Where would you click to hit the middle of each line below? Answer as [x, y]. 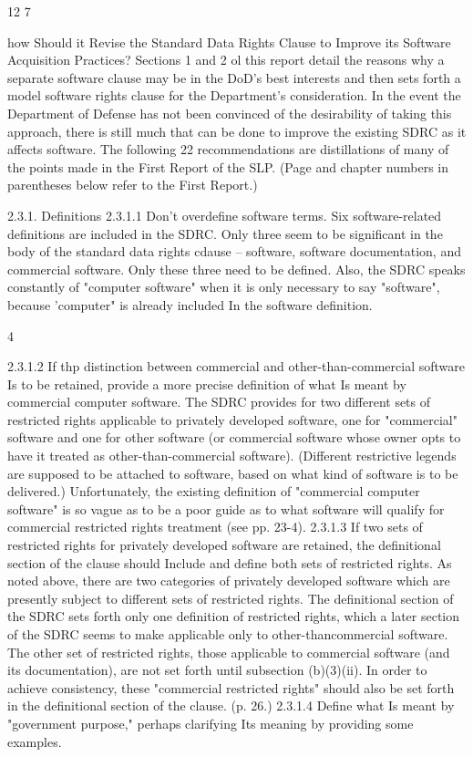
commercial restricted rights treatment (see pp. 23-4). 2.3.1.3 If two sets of [215, 527]
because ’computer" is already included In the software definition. [190, 304]
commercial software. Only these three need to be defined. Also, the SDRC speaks [236, 269]
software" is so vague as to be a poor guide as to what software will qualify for [226, 508]
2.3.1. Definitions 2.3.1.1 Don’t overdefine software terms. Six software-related [225, 215]
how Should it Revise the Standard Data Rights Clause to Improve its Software [229, 41]
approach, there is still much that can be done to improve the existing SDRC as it [237, 131]
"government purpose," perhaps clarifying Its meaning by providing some [211, 723]
